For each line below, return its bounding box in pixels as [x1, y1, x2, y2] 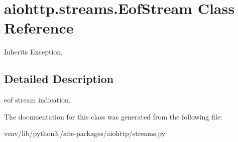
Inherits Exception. [4, 46, 63, 57]
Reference [4, 17, 74, 38]
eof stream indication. [4, 94, 71, 105]
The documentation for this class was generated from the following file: [4, 111, 222, 121]
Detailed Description [4, 71, 114, 86]
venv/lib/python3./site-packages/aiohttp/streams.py [4, 128, 166, 138]
